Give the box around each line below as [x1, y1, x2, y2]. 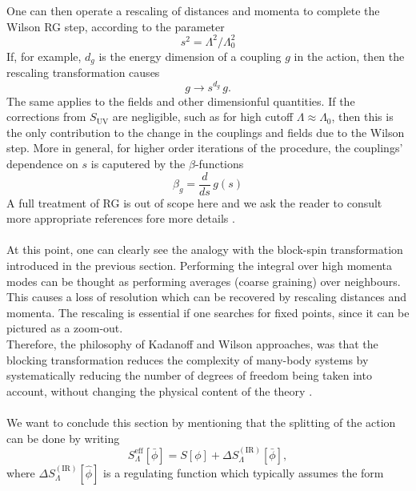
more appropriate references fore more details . [6, 210, 235, 227]
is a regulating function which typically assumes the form [103, 464, 384, 481]
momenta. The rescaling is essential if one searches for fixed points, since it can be [6, 304, 410, 320]
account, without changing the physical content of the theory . [6, 382, 313, 399]
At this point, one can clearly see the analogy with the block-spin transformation [6, 241, 403, 258]
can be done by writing [6, 429, 120, 446]
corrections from [6, 108, 86, 125]
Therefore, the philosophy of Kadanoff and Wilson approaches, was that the [6, 336, 378, 352]
